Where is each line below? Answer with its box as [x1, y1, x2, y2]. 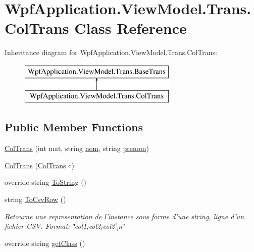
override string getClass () [5, 237, 85, 248]
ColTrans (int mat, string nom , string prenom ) [5, 143, 149, 154]
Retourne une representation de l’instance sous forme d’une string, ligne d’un [5, 211, 244, 221]
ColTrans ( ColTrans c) [5, 160, 74, 170]
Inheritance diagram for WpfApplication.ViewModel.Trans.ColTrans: [5, 47, 217, 58]
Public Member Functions [5, 119, 143, 135]
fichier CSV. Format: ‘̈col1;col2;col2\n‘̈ [5, 221, 125, 231]
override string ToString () [5, 177, 87, 187]
